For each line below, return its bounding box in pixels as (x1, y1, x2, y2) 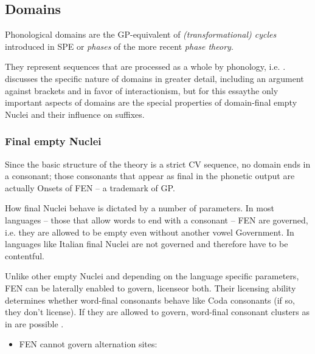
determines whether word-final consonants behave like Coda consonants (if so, (5, 293, 295, 306)
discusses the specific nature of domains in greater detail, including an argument (5, 72, 304, 84)
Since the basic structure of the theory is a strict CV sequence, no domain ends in (5, 157, 311, 170)
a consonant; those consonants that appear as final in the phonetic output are (5, 169, 295, 182)
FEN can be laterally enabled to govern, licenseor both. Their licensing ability (5, 281, 296, 294)
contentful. (5, 249, 44, 262)
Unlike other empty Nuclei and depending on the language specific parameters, (5, 270, 299, 282)
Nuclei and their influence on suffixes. (5, 107, 145, 120)
